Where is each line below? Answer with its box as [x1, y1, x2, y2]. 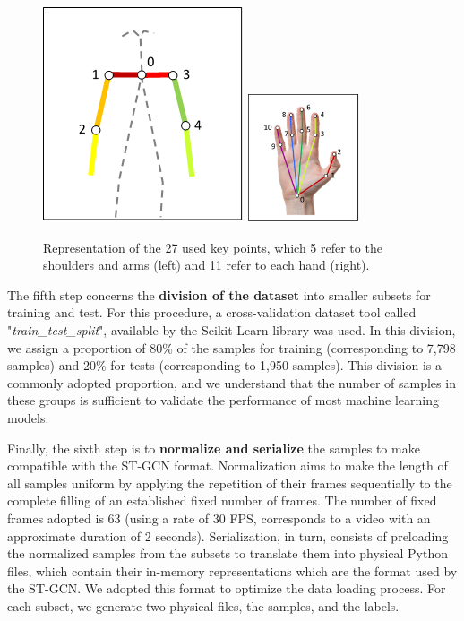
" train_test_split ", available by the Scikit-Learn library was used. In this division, [7, 320, 456, 339]
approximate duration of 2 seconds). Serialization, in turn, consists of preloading [7, 526, 449, 545]
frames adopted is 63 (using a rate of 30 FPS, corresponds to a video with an [7, 508, 431, 527]
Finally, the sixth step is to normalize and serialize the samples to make [7, 438, 420, 457]
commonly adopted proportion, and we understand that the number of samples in [7, 373, 456, 392]
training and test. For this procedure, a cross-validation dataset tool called [7, 303, 417, 322]
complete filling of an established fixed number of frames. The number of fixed [7, 491, 437, 510]
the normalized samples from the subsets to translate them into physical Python [7, 544, 449, 563]
